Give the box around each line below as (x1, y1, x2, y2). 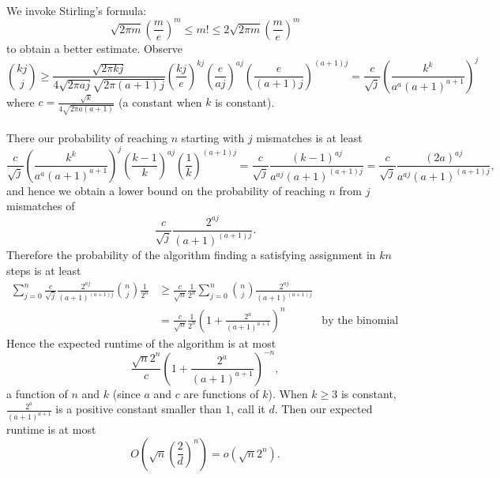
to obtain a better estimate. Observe (6, 40, 183, 56)
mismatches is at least (256, 129, 363, 145)
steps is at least (6, 262, 81, 278)
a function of (6, 385, 68, 401)
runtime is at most (6, 421, 96, 438)
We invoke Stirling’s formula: (6, 2, 147, 18)
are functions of (183, 385, 259, 401)
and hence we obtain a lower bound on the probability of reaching (6, 182, 325, 198)
